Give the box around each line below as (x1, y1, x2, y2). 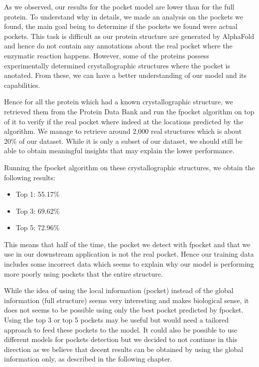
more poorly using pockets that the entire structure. (4, 268, 163, 279)
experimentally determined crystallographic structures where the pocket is (4, 60, 231, 70)
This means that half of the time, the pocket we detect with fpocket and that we (4, 239, 251, 249)
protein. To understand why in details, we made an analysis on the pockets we (4, 11, 243, 21)
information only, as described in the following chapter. (4, 354, 172, 364)
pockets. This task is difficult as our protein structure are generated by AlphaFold (4, 30, 255, 41)
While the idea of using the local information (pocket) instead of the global (4, 285, 234, 296)
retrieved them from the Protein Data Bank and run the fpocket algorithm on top (4, 106, 255, 116)
